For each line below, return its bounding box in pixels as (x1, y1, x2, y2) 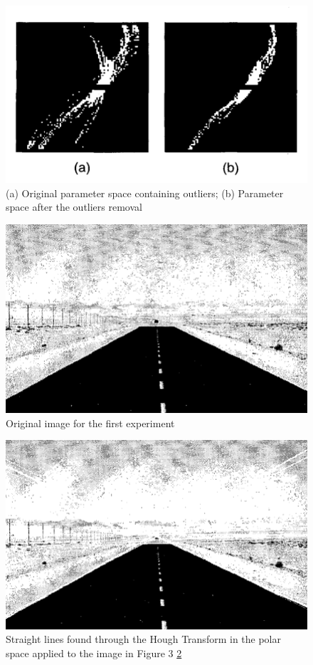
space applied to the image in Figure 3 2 (6, 645, 182, 660)
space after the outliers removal (6, 199, 142, 214)
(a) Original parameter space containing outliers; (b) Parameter (6, 185, 284, 200)
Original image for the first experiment (6, 415, 175, 430)
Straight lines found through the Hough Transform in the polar (6, 632, 281, 646)
